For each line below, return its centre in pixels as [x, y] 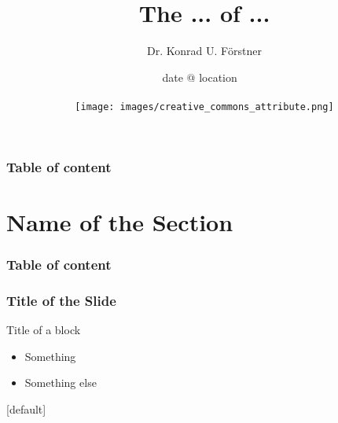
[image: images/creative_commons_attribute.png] [204, 107]
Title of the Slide [61, 300]
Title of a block [44, 329]
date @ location [200, 77]
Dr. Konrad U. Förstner [204, 51]
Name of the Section [120, 221]
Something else [61, 383]
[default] [26, 408]
